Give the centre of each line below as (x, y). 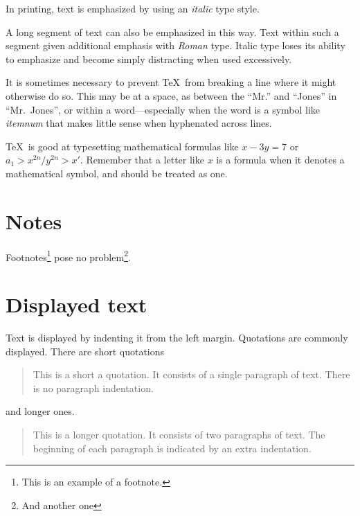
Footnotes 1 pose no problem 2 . (68, 256)
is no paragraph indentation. (93, 388)
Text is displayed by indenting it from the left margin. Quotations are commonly (177, 338)
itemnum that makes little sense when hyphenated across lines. (139, 123)
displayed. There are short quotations (85, 351)
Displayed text (76, 304)
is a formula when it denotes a (280, 160)
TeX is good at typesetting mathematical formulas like (122, 146)
